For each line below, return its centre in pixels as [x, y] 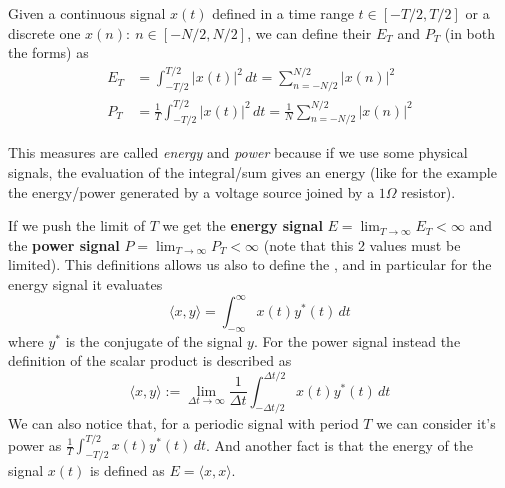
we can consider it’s [436, 423]
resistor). [428, 191]
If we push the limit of [76, 225]
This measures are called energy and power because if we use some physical [238, 152]
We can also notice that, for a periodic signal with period [183, 423]
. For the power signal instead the [357, 340]
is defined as [127, 470]
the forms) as [48, 52]
